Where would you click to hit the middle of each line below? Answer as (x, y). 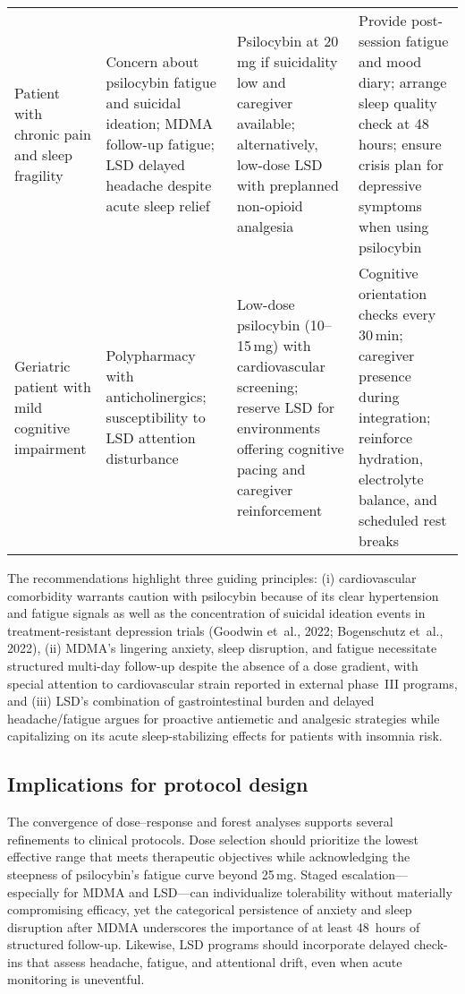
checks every (397, 314)
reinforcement (279, 510)
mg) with (282, 345)
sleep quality (398, 103)
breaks (379, 540)
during (379, 396)
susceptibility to (156, 417)
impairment (51, 448)
